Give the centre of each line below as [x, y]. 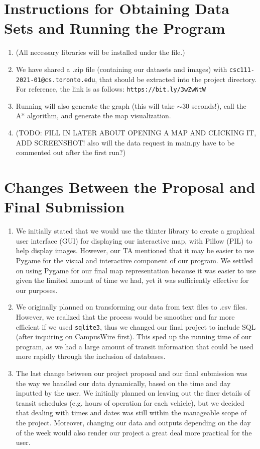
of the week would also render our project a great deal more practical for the [134, 432]
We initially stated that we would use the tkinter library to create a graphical [135, 231]
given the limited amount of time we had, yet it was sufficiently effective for [132, 280]
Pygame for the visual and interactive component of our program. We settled [135, 260]
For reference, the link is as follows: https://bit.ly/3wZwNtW [111, 89]
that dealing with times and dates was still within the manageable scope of [131, 413]
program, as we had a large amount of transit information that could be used [135, 346]
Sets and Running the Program [115, 28]
